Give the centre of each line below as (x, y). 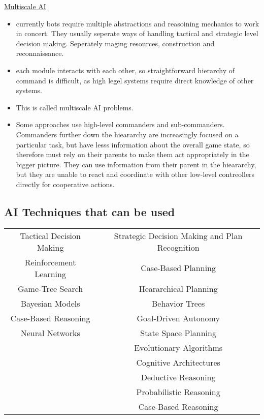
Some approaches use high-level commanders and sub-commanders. (120, 124)
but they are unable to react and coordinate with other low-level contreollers (135, 174)
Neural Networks (50, 333)
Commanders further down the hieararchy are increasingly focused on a (127, 134)
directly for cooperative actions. (65, 184)
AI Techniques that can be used (90, 211)
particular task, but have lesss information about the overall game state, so (133, 144)
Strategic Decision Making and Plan (178, 235)
